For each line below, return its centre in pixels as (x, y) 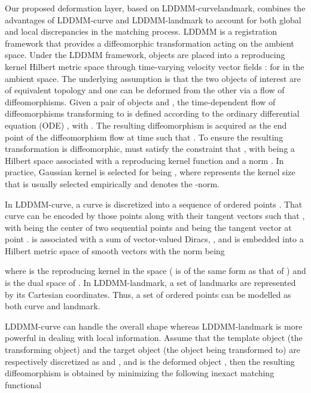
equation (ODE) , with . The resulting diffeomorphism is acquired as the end (146, 125)
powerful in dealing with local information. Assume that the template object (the (154, 338)
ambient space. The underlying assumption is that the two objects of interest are (153, 78)
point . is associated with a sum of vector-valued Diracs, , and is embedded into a (154, 239)
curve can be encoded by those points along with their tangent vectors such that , (155, 216)
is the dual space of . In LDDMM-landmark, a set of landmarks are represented (150, 283)
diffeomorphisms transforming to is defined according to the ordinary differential (152, 113)
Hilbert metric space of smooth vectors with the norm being (115, 250)
